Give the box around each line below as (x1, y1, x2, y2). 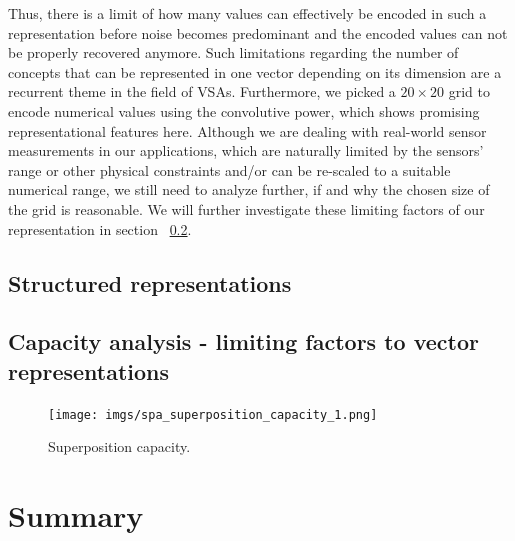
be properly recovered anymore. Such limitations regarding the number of (8, 42, 459, 63)
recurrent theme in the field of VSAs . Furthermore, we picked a (8, 81, 396, 102)
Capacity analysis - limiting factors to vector (8, 326, 479, 357)
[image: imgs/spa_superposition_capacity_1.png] (48, 407, 378, 422)
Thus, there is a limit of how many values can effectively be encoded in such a (8, 3, 487, 23)
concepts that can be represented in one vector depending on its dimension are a (8, 61, 502, 82)
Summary (8, 494, 144, 535)
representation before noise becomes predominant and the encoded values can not (8, 22, 508, 43)
